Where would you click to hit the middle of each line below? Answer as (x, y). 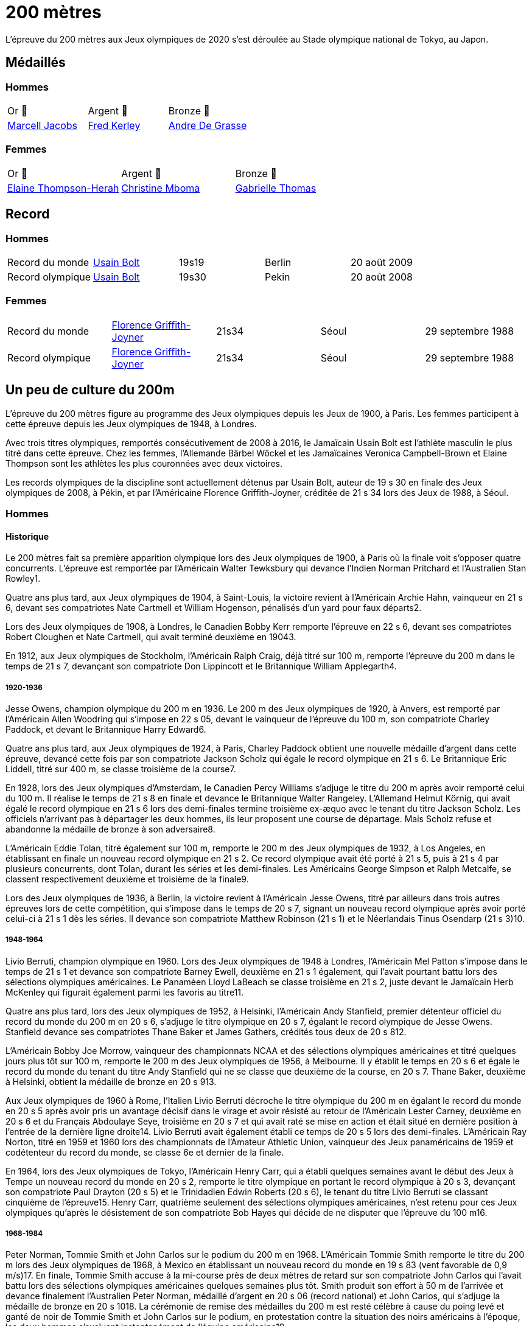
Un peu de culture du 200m (90, 390)
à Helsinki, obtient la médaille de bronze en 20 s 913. (111, 1081)
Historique (27, 536)
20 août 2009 (382, 262)
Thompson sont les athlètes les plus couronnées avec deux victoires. (144, 463)
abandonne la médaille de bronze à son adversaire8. (110, 829)
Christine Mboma (161, 188)
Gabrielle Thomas (276, 188)
